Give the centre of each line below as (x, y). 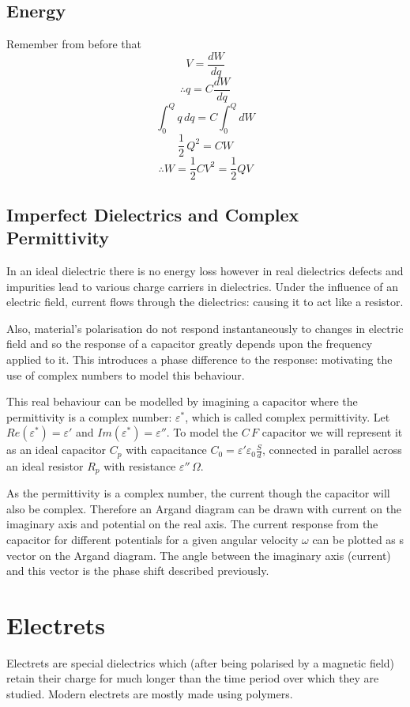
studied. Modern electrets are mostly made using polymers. (150, 694)
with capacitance (166, 450)
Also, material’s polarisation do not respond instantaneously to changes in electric (205, 328)
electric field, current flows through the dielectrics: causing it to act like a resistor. (205, 302)
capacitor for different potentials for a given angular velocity (152, 539)
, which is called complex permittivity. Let (288, 416)
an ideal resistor (45, 465)
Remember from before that (74, 44)
